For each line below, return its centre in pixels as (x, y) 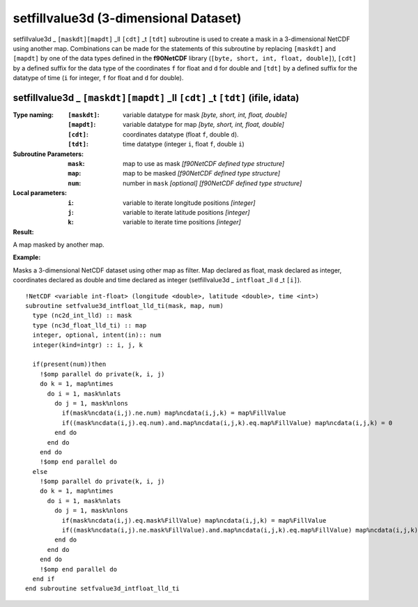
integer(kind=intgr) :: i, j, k (87, 345)
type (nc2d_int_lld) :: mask (82, 316)
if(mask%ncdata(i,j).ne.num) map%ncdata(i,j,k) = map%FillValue (174, 413)
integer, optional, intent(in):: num (97, 335)
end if (44, 579)
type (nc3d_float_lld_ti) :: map (90, 325)
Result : (23, 232)
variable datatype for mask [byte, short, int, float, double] (205, 115)
